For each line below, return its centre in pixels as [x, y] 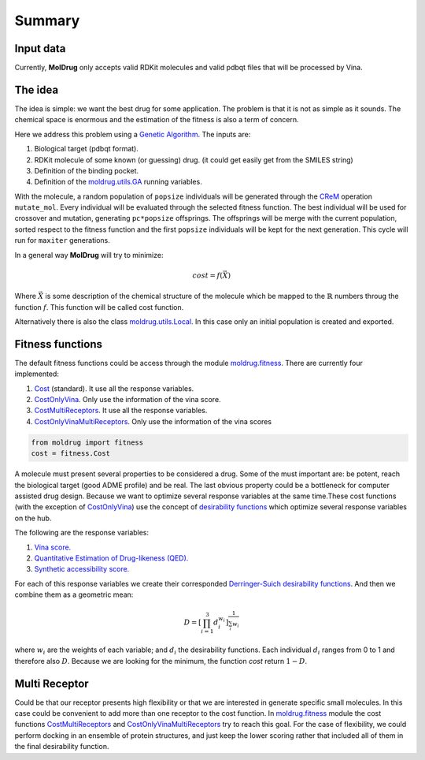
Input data [40, 48]
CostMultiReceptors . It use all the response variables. [121, 411]
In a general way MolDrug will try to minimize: [89, 255]
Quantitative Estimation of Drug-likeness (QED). [111, 558]
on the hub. [33, 518]
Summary [47, 20]
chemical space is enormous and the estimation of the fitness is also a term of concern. [157, 120]
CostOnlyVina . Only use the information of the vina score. [128, 400]
